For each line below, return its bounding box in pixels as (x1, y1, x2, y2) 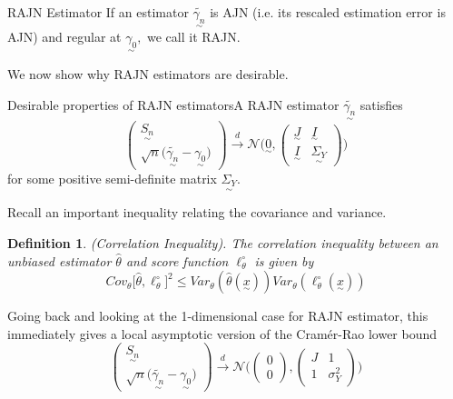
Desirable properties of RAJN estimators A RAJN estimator (7, 95, 340, 114)
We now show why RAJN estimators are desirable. (7, 65, 289, 84)
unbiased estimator (7, 251, 112, 270)
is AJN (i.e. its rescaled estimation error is (210, 3, 446, 21)
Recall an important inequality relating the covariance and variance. (7, 203, 387, 222)
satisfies (359, 95, 403, 114)
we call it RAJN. (147, 27, 241, 46)
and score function (125, 251, 229, 270)
